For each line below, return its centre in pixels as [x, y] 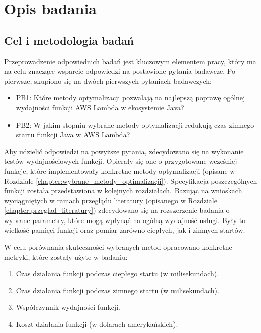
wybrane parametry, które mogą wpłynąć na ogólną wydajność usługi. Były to [125, 220]
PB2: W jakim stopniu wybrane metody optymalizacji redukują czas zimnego [135, 124]
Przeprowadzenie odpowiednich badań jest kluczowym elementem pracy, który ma [130, 61]
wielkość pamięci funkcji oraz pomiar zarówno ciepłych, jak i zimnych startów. [125, 230]
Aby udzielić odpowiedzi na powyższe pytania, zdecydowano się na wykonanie [124, 151]
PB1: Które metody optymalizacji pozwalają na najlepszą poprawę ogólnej [130, 98]
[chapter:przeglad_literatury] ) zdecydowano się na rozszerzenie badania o [117, 210]
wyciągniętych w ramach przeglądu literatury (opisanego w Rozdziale [111, 200]
